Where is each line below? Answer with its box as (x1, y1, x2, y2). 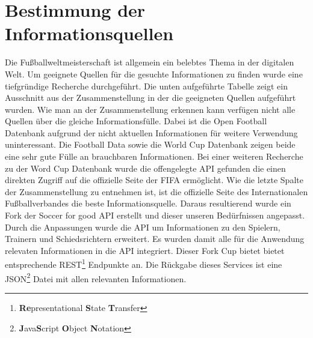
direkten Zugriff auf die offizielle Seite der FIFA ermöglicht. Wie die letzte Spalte (5, 174, 303, 186)
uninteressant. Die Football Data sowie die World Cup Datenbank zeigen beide (5, 138, 296, 151)
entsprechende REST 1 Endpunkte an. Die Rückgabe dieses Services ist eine (5, 256, 282, 271)
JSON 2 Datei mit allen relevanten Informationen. (5, 270, 187, 285)
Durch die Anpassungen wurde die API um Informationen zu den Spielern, (5, 220, 280, 233)
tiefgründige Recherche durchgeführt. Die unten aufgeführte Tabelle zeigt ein (5, 79, 288, 92)
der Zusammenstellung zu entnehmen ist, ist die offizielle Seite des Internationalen (5, 185, 308, 198)
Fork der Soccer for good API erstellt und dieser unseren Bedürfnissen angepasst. (5, 209, 305, 222)
